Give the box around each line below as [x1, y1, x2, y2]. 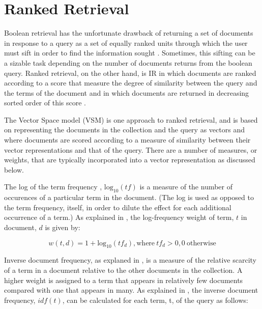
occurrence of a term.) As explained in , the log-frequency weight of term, [4, 212, 234, 222]
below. [4, 164, 24, 175]
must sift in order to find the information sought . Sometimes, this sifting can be [4, 47, 255, 58]
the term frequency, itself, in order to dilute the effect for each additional [4, 202, 231, 212]
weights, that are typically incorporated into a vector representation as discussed [4, 154, 255, 165]
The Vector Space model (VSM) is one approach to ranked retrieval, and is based [4, 114, 258, 125]
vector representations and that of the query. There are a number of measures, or [4, 144, 257, 155]
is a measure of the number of [139, 181, 233, 192]
